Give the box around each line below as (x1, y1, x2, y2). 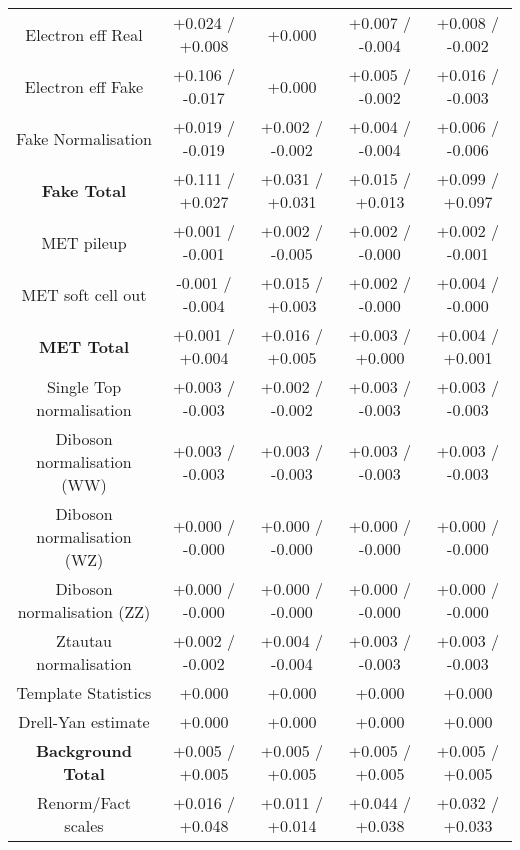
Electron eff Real (25, 22, 143, 46)
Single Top (46, 375, 122, 398)
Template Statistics (16, 681, 152, 704)
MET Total (38, 334, 130, 358)
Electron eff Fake (24, 74, 144, 98)
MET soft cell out (21, 282, 147, 306)
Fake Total (41, 178, 127, 202)
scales (64, 814, 104, 837)
